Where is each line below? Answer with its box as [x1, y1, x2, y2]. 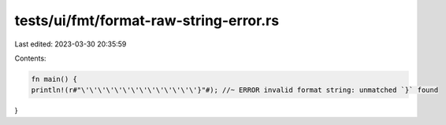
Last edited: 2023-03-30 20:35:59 [14, 39, 127, 49]
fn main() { [31, 75, 78, 83]
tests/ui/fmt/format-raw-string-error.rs [14, 12, 280, 29]
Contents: [14, 53, 46, 63]
